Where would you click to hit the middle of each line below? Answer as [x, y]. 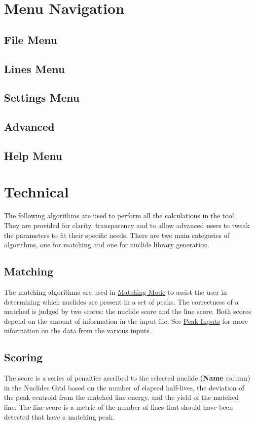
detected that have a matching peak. [59, 416]
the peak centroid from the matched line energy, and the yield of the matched [122, 397]
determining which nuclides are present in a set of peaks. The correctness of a [121, 301]
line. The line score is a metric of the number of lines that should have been [119, 406]
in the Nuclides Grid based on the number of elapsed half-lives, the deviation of [124, 387]
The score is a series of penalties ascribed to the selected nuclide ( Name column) [127, 378]
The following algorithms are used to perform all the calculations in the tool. [120, 215]
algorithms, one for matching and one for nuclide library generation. [107, 245]
